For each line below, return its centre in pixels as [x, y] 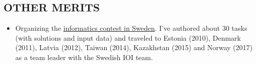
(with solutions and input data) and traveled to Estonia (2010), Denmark [128, 37]
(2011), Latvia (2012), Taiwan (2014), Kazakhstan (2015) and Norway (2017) [134, 47]
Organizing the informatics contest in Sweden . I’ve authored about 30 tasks [131, 28]
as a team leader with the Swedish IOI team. [84, 57]
